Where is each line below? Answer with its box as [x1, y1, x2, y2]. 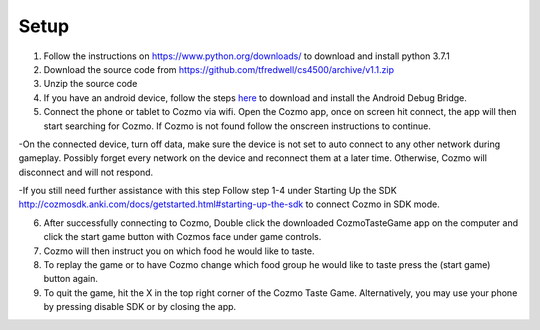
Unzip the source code [43, 78, 138, 90]
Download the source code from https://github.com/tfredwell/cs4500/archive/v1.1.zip [43, 63, 395, 75]
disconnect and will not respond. [18, 166, 154, 178]
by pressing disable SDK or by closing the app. [43, 301, 237, 313]
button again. [43, 273, 99, 285]
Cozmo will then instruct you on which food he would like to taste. [43, 245, 315, 257]
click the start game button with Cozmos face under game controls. [43, 231, 322, 243]
